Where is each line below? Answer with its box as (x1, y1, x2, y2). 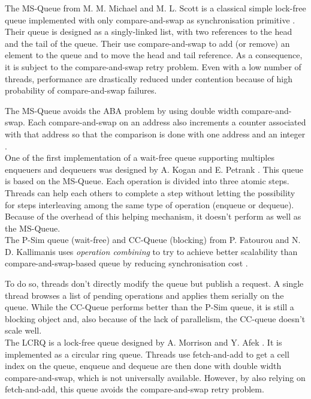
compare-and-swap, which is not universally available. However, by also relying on (5, 371, 306, 383)
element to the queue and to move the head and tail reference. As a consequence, (5, 49, 303, 61)
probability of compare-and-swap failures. (5, 84, 157, 97)
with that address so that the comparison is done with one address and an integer (5, 127, 306, 140)
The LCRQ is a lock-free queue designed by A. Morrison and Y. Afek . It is (5, 336, 282, 349)
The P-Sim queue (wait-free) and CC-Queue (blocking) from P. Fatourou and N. (5, 233, 301, 246)
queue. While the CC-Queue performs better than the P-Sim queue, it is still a (5, 301, 294, 313)
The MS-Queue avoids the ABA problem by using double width (5, 104, 239, 116)
